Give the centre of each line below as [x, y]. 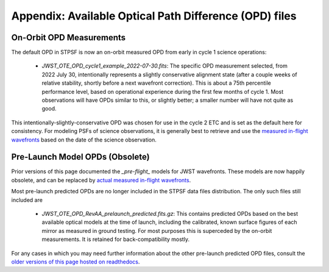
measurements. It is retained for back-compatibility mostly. [116, 239]
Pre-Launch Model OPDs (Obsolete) [80, 157]
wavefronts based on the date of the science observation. [84, 140]
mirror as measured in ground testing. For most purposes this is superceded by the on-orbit [157, 231]
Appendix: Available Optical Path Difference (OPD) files [154, 16]
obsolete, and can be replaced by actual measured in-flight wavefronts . [101, 180]
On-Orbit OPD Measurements [69, 38]
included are [27, 200]
